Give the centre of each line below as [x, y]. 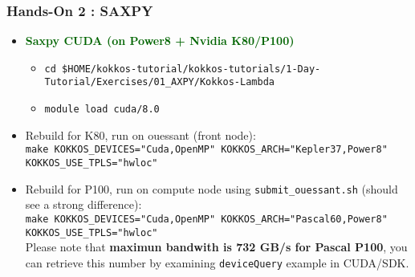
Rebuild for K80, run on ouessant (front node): [140, 134]
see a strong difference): [83, 204]
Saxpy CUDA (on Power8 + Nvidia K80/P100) [160, 41]
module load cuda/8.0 [102, 110]
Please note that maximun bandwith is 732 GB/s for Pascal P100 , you [216, 247]
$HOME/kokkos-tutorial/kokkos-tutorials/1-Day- [191, 69]
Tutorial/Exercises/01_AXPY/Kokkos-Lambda [159, 82]
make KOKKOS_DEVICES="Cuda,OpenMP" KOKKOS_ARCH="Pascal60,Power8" [206, 219]
